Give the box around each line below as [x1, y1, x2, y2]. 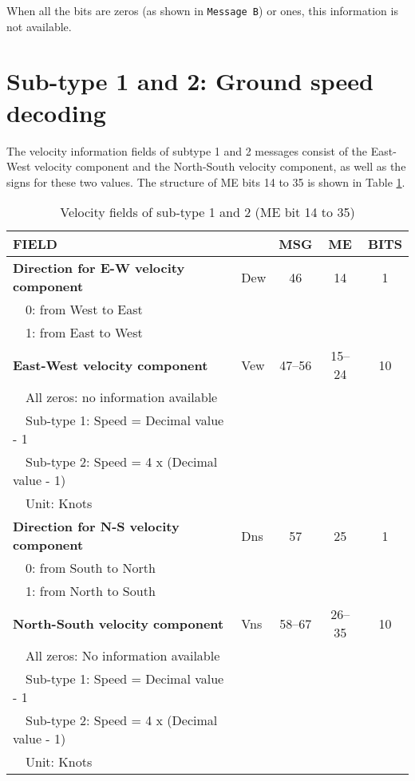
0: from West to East [26, 300, 143, 319]
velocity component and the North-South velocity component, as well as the [34, 158, 406, 175]
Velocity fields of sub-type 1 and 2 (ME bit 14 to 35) [60, 203, 355, 222]
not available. [6, 18, 72, 34]
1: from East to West [26, 323, 143, 342]
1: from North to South [26, 582, 156, 601]
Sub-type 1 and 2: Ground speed [6, 65, 374, 97]
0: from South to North [26, 558, 156, 578]
